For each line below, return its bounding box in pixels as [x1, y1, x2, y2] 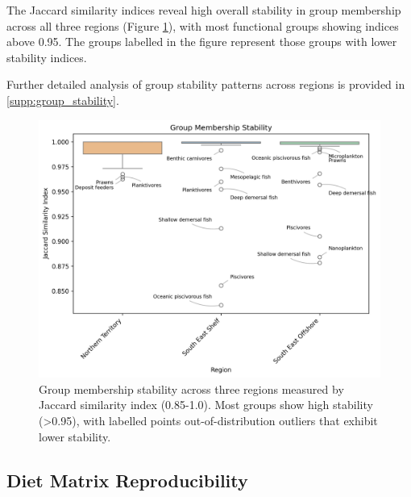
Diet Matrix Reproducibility [6, 467, 248, 492]
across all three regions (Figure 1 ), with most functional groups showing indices [6, 17, 399, 34]
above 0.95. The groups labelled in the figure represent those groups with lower [6, 33, 397, 50]
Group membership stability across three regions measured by [39, 380, 344, 397]
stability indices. [6, 48, 87, 65]
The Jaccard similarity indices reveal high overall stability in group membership [6, 2, 401, 18]
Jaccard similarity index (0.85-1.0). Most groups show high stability [39, 396, 373, 413]
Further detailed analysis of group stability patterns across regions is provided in [6, 76, 405, 93]
